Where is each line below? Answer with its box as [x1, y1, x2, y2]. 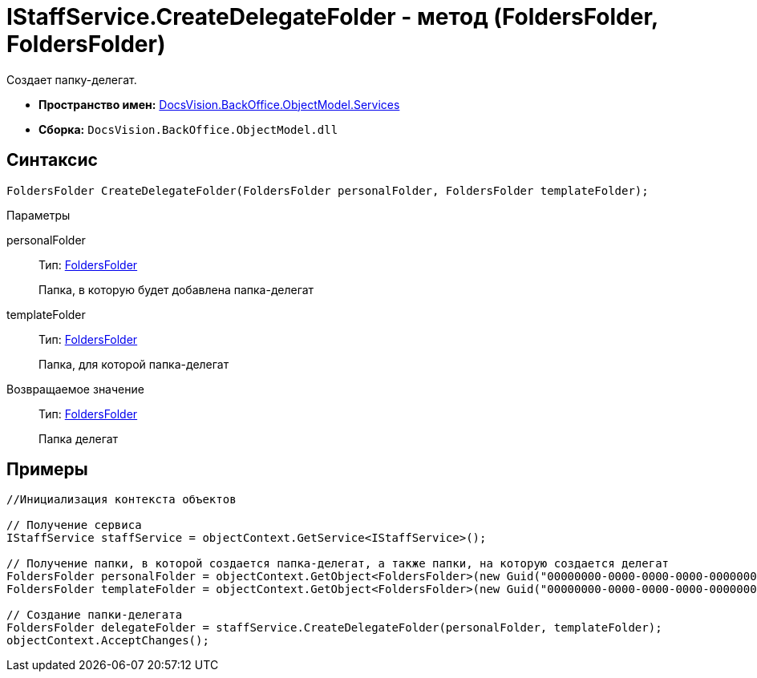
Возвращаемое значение [6, 381, 144, 396]
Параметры [6, 208, 71, 222]
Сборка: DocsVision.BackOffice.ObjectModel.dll [38, 122, 338, 136]
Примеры [6, 459, 88, 480]
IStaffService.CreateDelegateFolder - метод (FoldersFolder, [6, 3, 658, 30]
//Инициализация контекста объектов [6, 493, 237, 506]
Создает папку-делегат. [6, 72, 137, 87]
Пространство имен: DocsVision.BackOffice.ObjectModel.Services [38, 97, 400, 111]
